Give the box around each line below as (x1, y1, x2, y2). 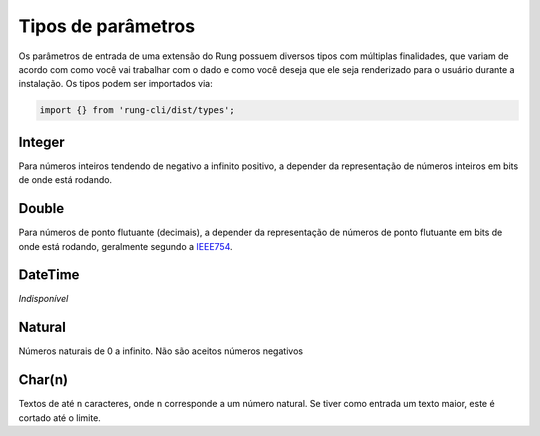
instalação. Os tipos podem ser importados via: (18, 78, 214, 90)
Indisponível (18, 293, 69, 305)
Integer (18, 133, 65, 150)
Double (18, 200, 65, 217)
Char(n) (18, 371, 69, 389)
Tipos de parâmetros (18, 15, 195, 37)
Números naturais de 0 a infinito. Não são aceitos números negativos (18, 345, 304, 357)
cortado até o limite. (18, 411, 102, 424)
